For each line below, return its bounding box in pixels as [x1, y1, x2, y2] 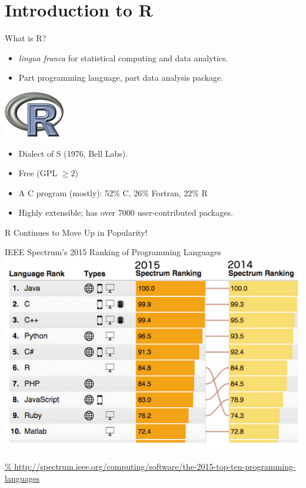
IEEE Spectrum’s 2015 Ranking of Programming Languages [5, 246, 221, 258]
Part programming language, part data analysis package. [18, 71, 224, 84]
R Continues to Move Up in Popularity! [5, 226, 148, 238]
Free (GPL [18, 167, 58, 179]
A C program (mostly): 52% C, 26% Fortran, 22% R [18, 186, 208, 199]
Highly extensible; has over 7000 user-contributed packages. [18, 206, 233, 219]
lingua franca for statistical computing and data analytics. [18, 51, 228, 64]
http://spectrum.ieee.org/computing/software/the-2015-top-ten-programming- [14, 460, 296, 473]
